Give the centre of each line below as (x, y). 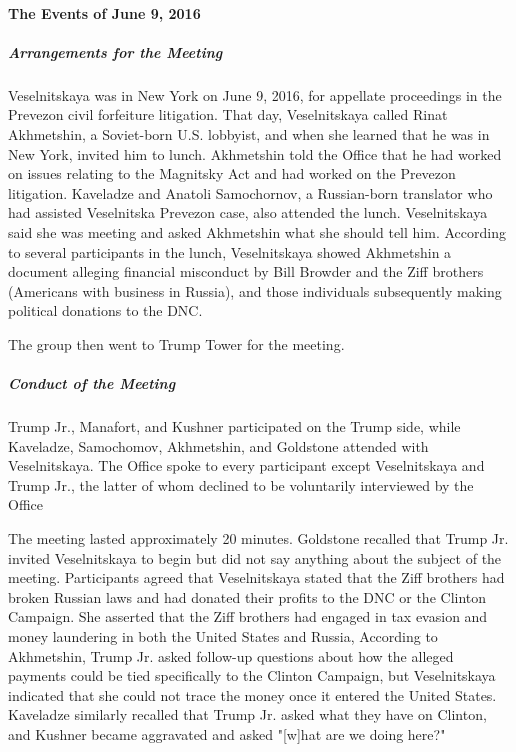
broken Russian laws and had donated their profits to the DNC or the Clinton (247, 596)
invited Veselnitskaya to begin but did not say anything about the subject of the (255, 557)
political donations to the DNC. (105, 310)
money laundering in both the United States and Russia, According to (223, 635)
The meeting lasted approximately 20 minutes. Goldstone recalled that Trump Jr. (258, 538)
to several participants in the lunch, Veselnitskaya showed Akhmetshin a (230, 251)
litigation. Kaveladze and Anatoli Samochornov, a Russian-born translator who (250, 192)
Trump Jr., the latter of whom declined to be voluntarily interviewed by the (241, 484)
